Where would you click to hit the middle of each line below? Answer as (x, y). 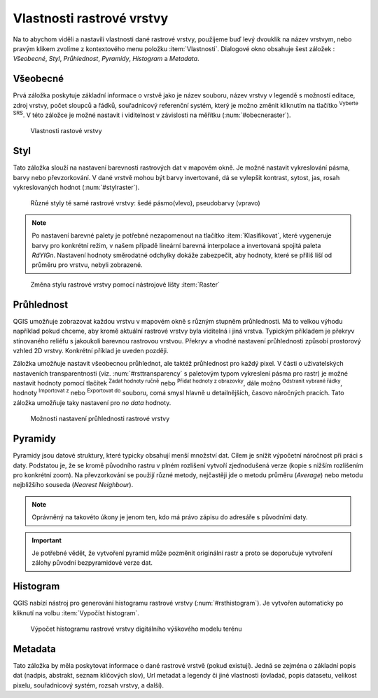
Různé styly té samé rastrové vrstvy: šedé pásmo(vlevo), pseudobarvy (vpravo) (145, 203)
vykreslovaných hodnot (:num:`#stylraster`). (76, 187)
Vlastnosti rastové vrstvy (66, 131)
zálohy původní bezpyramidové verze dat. (92, 563)
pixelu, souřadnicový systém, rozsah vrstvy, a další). (89, 685)
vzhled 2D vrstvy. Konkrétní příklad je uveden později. (91, 350)
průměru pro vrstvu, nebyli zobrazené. (87, 265)
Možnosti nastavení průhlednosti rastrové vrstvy (100, 419)
